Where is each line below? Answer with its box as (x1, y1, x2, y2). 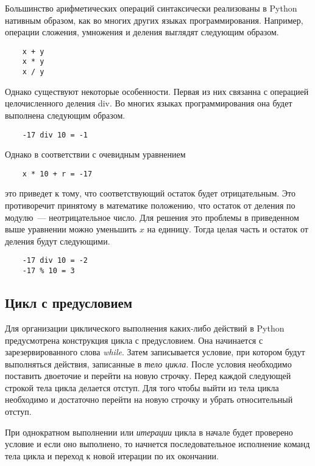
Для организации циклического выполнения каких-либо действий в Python (5, 321, 285, 334)
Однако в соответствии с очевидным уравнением (5, 148, 186, 161)
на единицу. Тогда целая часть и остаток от (147, 223, 308, 235)
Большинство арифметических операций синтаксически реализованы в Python (5, 2, 297, 14)
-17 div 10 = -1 (22, 130, 88, 139)
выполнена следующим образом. (5, 108, 126, 121)
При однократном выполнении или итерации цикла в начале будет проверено (5, 425, 293, 438)
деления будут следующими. (5, 234, 110, 247)
